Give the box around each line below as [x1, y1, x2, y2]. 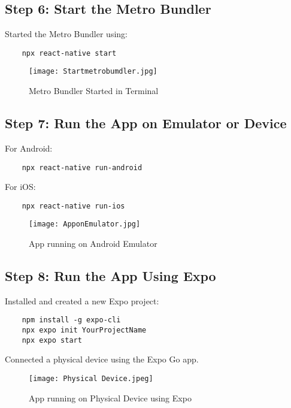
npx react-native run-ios [22, 201, 125, 210]
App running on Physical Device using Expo [29, 391, 192, 404]
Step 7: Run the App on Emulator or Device [5, 114, 287, 132]
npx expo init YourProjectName [22, 326, 147, 335]
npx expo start [22, 336, 82, 344]
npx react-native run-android [22, 163, 143, 172]
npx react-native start [22, 49, 117, 58]
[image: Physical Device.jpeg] [29, 374, 153, 383]
